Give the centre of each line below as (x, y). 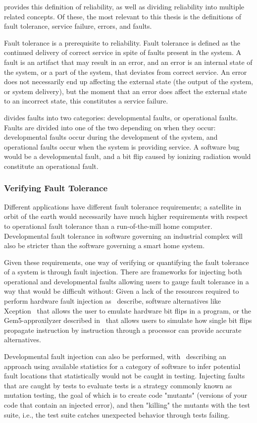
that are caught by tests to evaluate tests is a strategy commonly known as (118, 385)
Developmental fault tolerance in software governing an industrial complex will (123, 236)
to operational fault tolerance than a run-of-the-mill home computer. (108, 226)
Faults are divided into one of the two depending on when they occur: (110, 127)
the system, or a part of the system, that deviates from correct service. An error (126, 72)
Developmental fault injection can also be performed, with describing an (115, 356)
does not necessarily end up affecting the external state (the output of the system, (128, 81)
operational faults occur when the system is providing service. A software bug (122, 146)
